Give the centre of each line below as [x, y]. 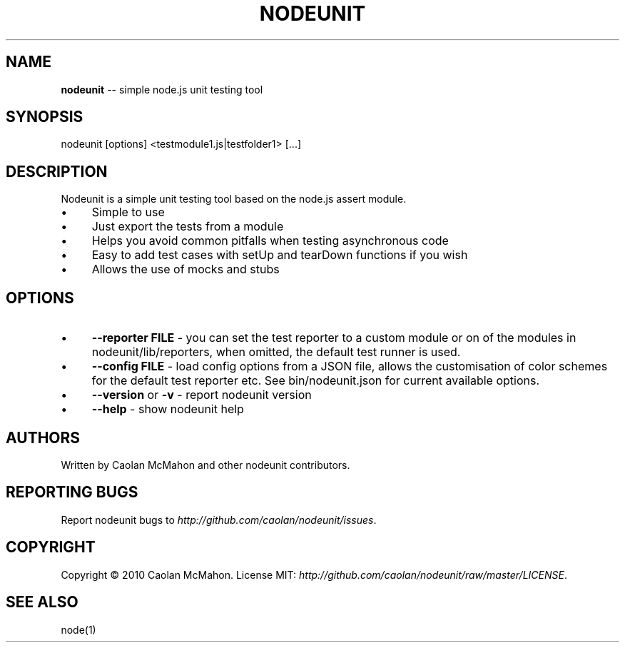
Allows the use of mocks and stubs [186, 269]
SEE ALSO [42, 602]
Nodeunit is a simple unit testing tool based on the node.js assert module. [234, 199]
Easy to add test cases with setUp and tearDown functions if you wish [280, 255]
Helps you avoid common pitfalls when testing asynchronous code [270, 241]
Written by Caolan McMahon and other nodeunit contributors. [205, 465]
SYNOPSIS [45, 117]
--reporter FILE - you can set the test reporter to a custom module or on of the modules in [334, 338]
